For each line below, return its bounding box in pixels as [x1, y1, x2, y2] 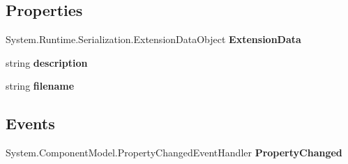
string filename [6, 79, 75, 93]
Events [6, 113, 55, 134]
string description [6, 55, 88, 69]
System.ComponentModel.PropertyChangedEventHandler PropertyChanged [6, 145, 342, 160]
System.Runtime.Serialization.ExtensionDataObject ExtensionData [6, 32, 301, 47]
